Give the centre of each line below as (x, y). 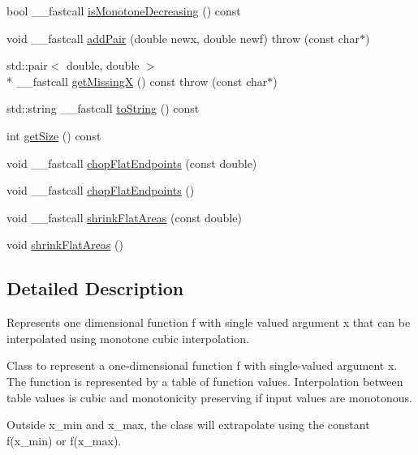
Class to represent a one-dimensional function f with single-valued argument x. (202, 365)
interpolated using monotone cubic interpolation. (128, 338)
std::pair (27, 65)
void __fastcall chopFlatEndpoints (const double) (132, 163)
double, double (103, 65)
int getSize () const (54, 135)
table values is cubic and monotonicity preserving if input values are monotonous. (209, 397)
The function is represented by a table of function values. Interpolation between (205, 381)
